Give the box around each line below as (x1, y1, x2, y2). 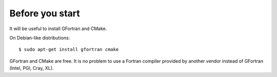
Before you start (9, 8, 81, 19)
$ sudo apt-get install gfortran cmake (18, 46, 119, 53)
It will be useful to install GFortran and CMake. (9, 25, 107, 32)
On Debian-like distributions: (9, 35, 70, 41)
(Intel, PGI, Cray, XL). (9, 65, 54, 71)
